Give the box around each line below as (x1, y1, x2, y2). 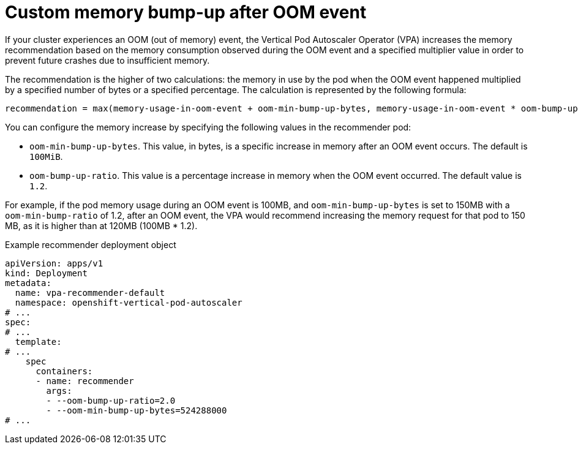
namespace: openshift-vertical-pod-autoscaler (15, 297, 242, 308)
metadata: (5, 277, 51, 288)
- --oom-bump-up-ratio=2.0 (46, 395, 176, 406)
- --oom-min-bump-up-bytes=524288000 (46, 405, 227, 415)
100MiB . (29, 151, 63, 162)
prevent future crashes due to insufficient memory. (5, 55, 210, 66)
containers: (36, 366, 93, 376)
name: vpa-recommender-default (15, 287, 165, 298)
